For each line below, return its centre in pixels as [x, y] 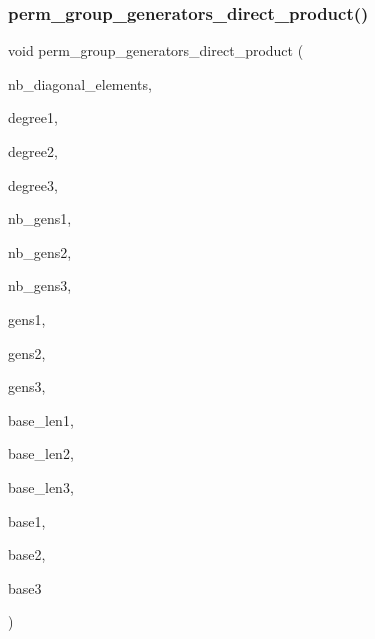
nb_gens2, [40, 251]
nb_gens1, [40, 218]
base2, [27, 554]
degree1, [33, 117]
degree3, [33, 184]
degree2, [33, 151]
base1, [27, 520]
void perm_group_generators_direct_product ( [156, 50]
